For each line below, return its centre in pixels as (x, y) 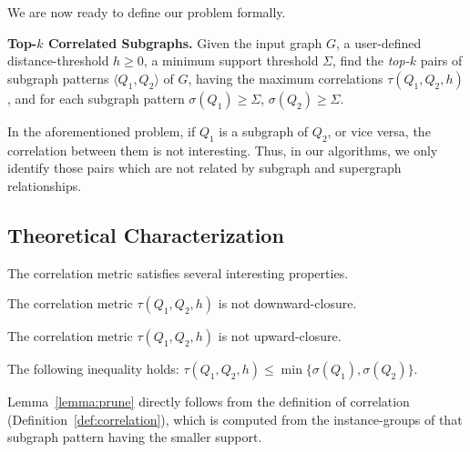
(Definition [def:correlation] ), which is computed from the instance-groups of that (235, 419)
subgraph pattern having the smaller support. (135, 437)
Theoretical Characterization (146, 234)
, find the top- (371, 60)
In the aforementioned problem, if (102, 131)
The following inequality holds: (93, 369)
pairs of (441, 60)
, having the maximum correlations (286, 78)
